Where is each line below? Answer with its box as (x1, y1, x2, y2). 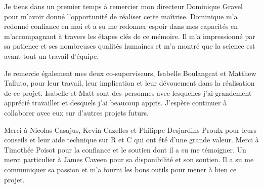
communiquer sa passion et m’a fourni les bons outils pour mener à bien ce (4, 164, 237, 174)
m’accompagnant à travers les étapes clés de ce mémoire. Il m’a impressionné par (4, 30, 255, 41)
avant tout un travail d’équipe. (4, 50, 99, 61)
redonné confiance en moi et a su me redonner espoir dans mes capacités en (4, 21, 238, 31)
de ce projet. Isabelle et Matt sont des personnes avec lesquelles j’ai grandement (4, 87, 252, 98)
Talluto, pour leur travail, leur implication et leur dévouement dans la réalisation (4, 78, 255, 88)
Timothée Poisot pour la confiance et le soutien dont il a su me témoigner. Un (4, 144, 246, 155)
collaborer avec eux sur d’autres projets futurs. (4, 107, 149, 118)
